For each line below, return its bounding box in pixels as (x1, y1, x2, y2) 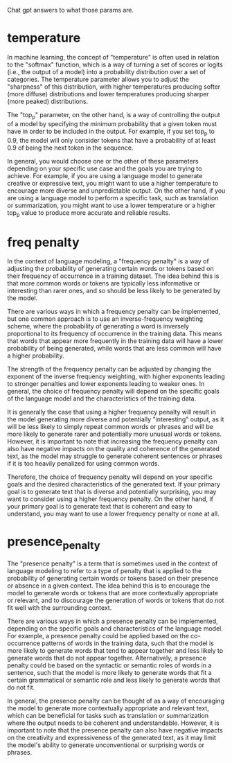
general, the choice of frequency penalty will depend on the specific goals (7, 387, 220, 396)
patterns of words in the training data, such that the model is (41, 639, 215, 647)
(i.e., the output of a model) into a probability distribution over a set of (7, 67, 206, 76)
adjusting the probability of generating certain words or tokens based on (7, 265, 214, 273)
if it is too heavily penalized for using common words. (7, 459, 160, 468)
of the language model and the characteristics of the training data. (7, 394, 197, 403)
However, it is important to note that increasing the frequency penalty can (7, 437, 217, 446)
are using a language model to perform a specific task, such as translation (7, 193, 219, 202)
